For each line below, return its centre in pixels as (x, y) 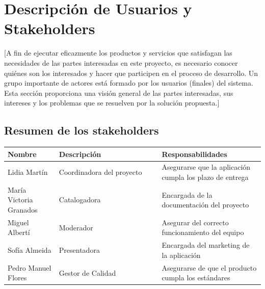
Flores (17, 278)
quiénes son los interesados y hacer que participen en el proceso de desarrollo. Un (131, 73)
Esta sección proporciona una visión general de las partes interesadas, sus (119, 93)
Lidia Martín (28, 172)
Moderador (76, 227)
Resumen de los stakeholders (82, 130)
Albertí (19, 232)
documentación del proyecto (205, 205)
